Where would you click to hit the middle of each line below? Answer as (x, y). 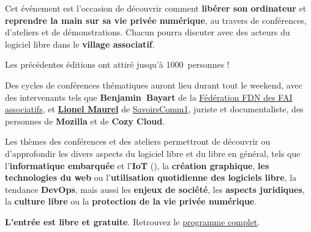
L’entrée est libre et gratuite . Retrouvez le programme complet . (133, 221)
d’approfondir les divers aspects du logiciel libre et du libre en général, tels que (153, 153)
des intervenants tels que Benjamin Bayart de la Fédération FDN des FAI (149, 97)
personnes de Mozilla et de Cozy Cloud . (85, 121)
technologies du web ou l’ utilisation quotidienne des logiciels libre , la (151, 177)
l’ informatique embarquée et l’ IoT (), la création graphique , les (137, 165)
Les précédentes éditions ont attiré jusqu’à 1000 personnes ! (117, 64)
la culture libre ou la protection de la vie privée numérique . (131, 201)
